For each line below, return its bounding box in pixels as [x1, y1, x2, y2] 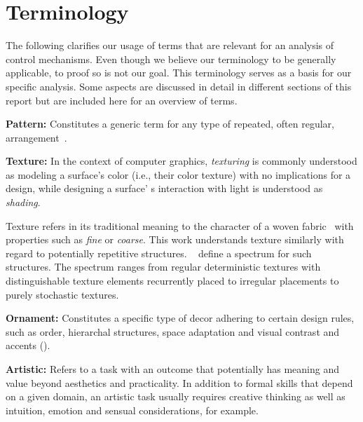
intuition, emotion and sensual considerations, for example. [6, 402, 259, 417]
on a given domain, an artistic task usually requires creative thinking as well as [6, 389, 345, 404]
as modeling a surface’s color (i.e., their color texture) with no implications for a [6, 167, 351, 182]
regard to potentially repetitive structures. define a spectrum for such [6, 245, 312, 260]
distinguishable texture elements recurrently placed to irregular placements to [6, 273, 339, 288]
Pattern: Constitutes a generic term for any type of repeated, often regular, [6, 116, 334, 131]
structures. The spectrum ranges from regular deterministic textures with [6, 259, 321, 274]
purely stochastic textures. [6, 287, 119, 301]
